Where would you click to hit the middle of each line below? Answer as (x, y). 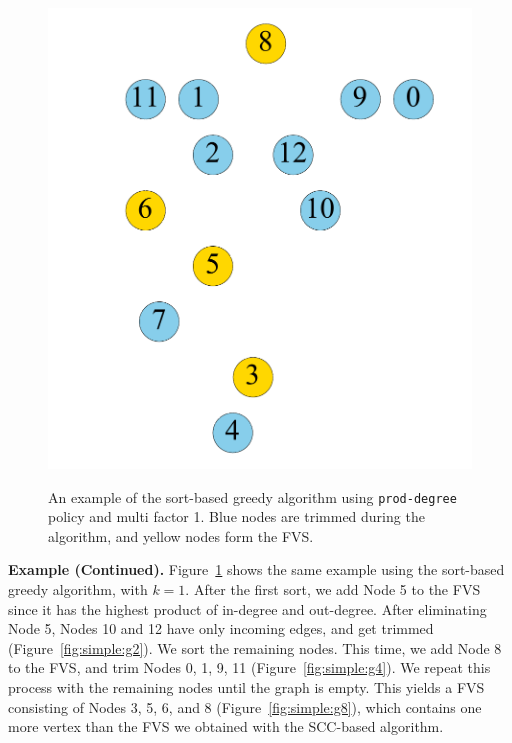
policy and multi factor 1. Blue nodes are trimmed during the (236, 516)
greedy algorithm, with (78, 588)
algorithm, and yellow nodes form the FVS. (181, 535)
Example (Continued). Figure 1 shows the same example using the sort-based (256, 569)
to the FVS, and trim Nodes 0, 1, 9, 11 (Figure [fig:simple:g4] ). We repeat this (249, 667)
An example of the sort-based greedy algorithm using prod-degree (252, 496)
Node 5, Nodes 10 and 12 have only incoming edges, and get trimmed (221, 628)
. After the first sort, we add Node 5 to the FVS (333, 588)
